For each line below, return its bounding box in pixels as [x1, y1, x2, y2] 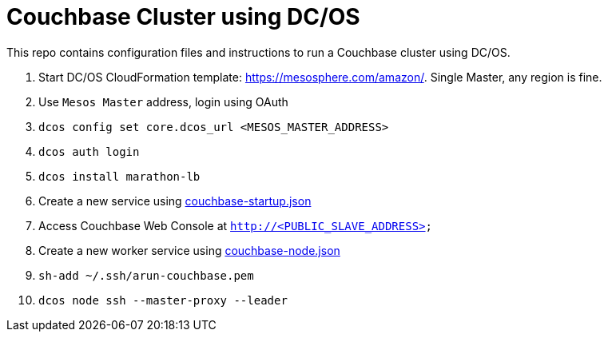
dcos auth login [38, 145, 140, 158]
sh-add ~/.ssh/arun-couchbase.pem [38, 268, 254, 282]
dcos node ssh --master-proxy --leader [38, 293, 288, 307]
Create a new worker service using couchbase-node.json [38, 243, 340, 257]
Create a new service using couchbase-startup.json [38, 193, 312, 208]
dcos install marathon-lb [38, 169, 201, 183]
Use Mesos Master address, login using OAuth [38, 94, 288, 109]
